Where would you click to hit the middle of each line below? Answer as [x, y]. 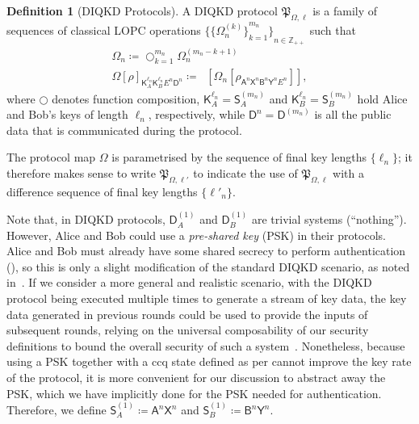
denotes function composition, [126, 98]
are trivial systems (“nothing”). [329, 219]
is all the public [353, 114]
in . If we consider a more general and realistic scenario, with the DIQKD [189, 282]
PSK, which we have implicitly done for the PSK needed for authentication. [194, 393]
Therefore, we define [57, 410]
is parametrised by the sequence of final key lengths [239, 157]
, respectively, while [197, 114]
